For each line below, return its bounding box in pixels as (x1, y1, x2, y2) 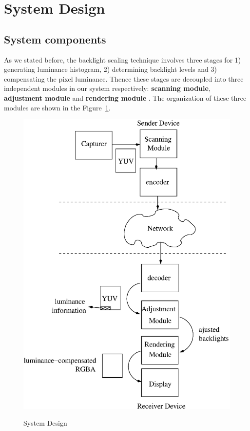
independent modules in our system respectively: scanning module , (4, 83, 211, 93)
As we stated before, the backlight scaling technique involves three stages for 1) (4, 54, 241, 65)
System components (4, 31, 106, 46)
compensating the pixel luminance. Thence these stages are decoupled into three (4, 73, 244, 84)
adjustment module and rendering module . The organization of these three (4, 92, 247, 103)
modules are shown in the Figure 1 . (4, 102, 111, 112)
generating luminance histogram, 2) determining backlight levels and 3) (4, 64, 217, 74)
